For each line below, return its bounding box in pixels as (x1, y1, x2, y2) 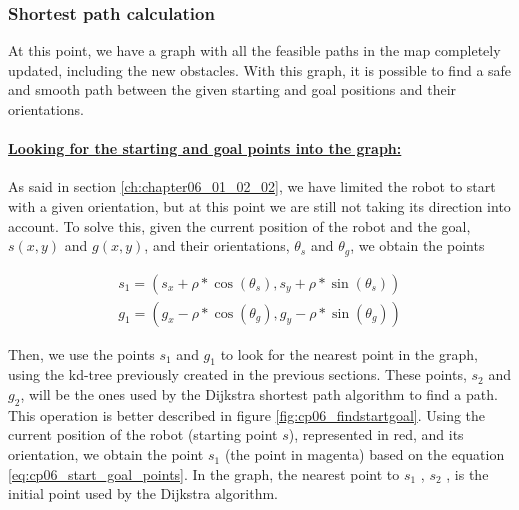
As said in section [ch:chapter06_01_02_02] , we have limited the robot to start (8, 176, 496, 197)
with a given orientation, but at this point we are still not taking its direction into (8, 195, 511, 216)
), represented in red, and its (288, 424, 464, 445)
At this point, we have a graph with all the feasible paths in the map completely (8, 40, 501, 61)
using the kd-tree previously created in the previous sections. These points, (8, 364, 467, 385)
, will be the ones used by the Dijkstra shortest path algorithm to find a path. (20, 384, 498, 405)
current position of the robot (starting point (8, 424, 278, 445)
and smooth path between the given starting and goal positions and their (8, 79, 457, 100)
